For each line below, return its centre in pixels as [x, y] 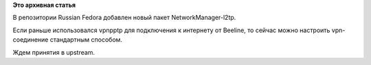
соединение [31, 40]
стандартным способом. [86, 40]
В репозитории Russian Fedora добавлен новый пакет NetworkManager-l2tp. [124, 18]
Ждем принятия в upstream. [54, 52]
